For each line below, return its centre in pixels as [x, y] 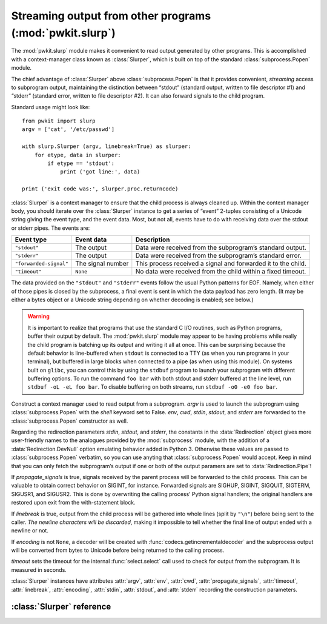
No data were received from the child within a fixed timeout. [221, 272]
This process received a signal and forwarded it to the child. [221, 264]
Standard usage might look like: [51, 107]
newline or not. [30, 531]
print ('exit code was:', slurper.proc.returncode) [100, 189]
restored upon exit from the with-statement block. [73, 503]
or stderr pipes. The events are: [51, 228]
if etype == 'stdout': [81, 163]
